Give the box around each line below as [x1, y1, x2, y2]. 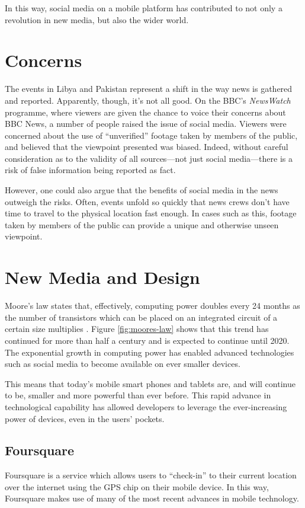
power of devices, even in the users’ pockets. [5, 412, 165, 424]
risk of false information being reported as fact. [5, 164, 176, 176]
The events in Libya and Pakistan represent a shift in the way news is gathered [5, 82, 293, 95]
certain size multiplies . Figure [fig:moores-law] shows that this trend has [5, 322, 269, 335]
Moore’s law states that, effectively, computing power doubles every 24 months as [5, 299, 300, 312]
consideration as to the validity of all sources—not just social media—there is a [5, 152, 293, 164]
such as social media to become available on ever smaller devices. [5, 357, 240, 370]
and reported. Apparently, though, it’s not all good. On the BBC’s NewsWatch [5, 94, 291, 106]
